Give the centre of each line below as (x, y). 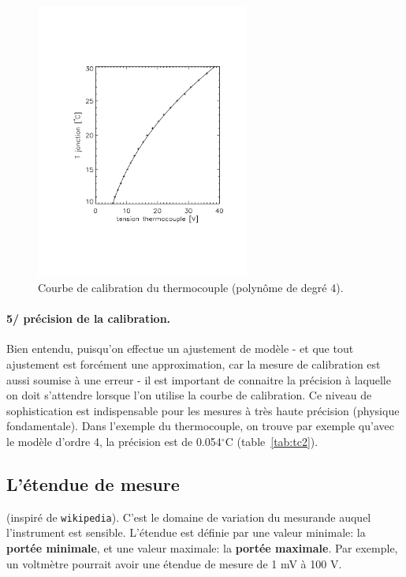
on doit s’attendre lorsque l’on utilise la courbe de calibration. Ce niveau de (189, 395)
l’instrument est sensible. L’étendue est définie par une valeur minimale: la (186, 532)
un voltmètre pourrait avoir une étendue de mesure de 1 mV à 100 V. (174, 563)
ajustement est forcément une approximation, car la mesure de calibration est (194, 364)
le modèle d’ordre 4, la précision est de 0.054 (114, 442)
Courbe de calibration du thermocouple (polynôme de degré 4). (191, 288)
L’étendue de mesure (93, 484)
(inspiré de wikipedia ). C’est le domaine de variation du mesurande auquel (189, 517)
